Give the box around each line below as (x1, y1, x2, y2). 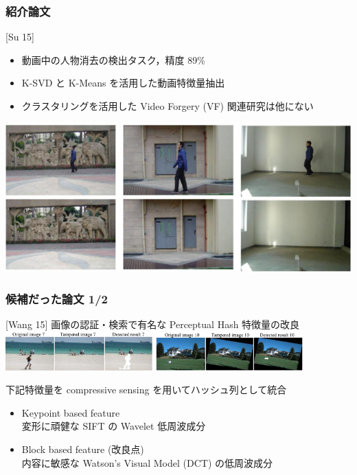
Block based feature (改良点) (21, 442, 144, 456)
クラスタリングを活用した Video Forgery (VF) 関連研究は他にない (21, 99, 314, 113)
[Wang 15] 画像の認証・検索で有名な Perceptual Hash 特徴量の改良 (5, 317, 300, 332)
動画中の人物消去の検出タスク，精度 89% (21, 52, 205, 67)
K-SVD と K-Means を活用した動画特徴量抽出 (21, 76, 225, 90)
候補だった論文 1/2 (5, 290, 108, 308)
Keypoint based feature (21, 405, 120, 419)
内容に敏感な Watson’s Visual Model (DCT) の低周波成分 (21, 455, 273, 470)
